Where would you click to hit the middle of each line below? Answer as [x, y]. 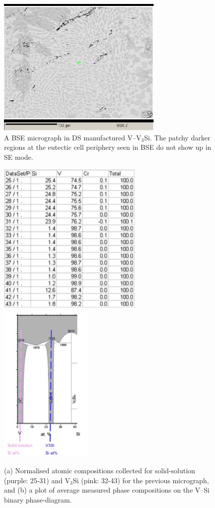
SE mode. [19, 157]
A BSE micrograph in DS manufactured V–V [73, 137]
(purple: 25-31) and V [37, 480]
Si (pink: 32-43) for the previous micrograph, [141, 480]
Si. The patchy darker [177, 137]
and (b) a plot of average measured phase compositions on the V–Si [107, 490]
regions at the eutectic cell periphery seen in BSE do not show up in [108, 147]
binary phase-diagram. [38, 499]
